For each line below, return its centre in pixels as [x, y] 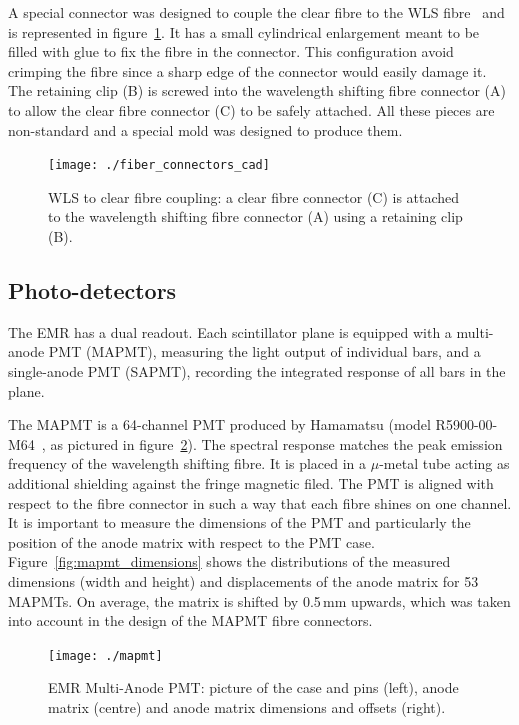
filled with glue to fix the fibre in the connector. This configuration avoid [231, 51]
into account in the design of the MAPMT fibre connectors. [190, 620]
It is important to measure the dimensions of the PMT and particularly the [239, 522]
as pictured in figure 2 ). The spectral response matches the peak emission [276, 443]
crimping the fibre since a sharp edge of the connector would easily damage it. [247, 70]
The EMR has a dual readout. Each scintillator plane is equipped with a [230, 331]
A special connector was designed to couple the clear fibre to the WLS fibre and [256, 12]
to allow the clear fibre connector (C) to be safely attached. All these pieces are [251, 109]
